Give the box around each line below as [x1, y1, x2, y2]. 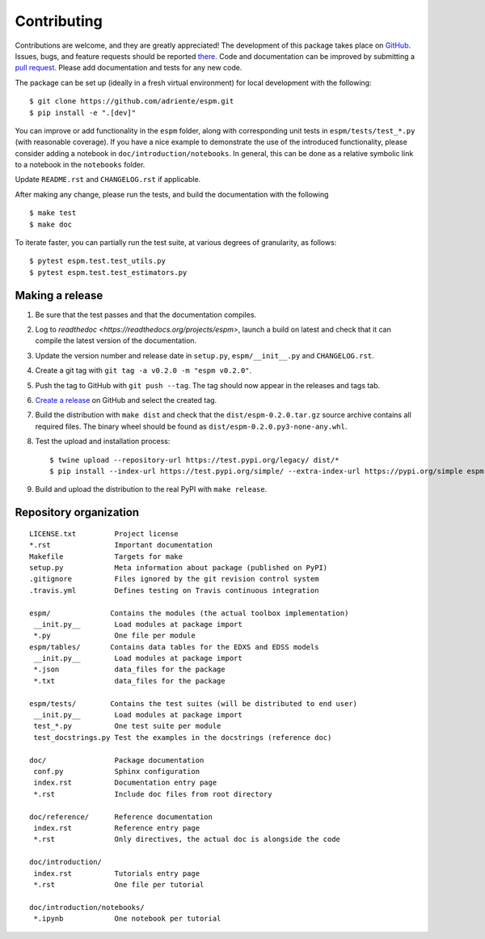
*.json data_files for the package [33, 665, 226, 675]
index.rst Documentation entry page [33, 778, 217, 788]
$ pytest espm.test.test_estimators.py [29, 268, 188, 277]
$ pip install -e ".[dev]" [29, 108, 137, 117]
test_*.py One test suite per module [33, 721, 221, 731]
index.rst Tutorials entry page [33, 869, 200, 878]
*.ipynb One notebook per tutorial [33, 914, 221, 924]
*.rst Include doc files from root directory [33, 789, 272, 798]
